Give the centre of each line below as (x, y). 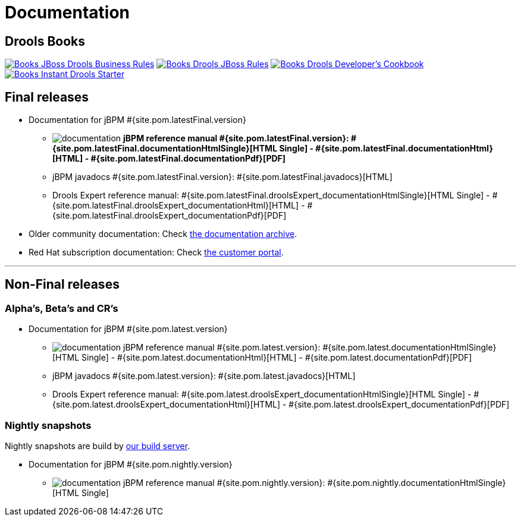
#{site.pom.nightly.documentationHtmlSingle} (417, 482)
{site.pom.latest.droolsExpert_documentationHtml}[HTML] (167, 405)
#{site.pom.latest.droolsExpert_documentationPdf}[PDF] (399, 405)
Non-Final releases (62, 285)
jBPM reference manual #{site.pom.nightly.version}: (224, 482)
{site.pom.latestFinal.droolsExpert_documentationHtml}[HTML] (176, 206)
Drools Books (45, 41)
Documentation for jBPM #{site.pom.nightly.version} (131, 464)
